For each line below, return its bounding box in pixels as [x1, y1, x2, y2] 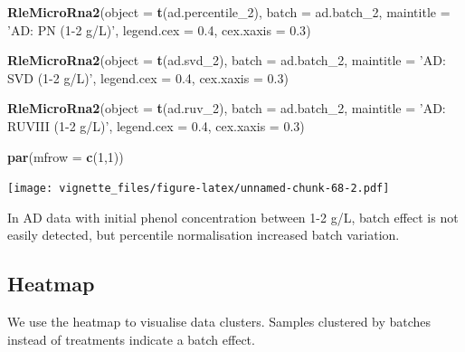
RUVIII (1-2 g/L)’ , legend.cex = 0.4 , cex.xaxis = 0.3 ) [7, 116, 305, 135]
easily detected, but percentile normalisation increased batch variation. [7, 225, 400, 244]
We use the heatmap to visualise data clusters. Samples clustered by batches [7, 312, 432, 331]
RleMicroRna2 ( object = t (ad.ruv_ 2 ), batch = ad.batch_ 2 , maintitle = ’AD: [7, 99, 446, 118]
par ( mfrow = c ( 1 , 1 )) [7, 147, 124, 166]
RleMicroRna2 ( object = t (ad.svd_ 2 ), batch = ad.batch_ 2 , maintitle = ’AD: [7, 51, 446, 70]
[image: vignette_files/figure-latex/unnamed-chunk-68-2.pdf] [7, 182, 390, 195]
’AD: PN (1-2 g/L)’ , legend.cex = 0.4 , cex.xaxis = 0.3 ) [7, 20, 311, 39]
